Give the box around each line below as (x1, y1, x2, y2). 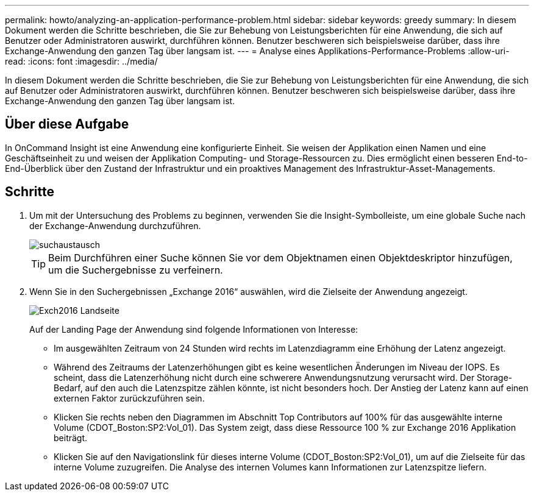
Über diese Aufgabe (5, 116, 129, 132)
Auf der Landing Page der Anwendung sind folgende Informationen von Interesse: (29, 324, 358, 335)
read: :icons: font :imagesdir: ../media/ (5, 56, 158, 66)
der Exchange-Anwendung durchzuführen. (29, 220, 201, 231)
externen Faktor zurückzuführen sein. (54, 392, 205, 403)
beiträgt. (54, 432, 88, 443)
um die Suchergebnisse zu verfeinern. (48, 263, 223, 276)
